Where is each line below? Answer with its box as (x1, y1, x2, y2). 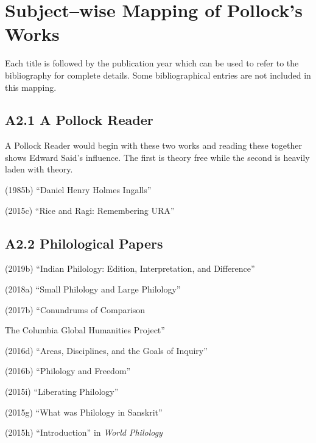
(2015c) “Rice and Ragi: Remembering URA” (5, 204, 175, 216)
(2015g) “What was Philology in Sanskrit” (5, 405, 163, 418)
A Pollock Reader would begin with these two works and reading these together (5, 139, 303, 152)
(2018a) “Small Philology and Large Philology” (5, 283, 181, 296)
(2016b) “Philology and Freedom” (5, 364, 131, 377)
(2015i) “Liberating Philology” (5, 385, 119, 398)
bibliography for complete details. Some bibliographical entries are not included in (5, 68, 311, 81)
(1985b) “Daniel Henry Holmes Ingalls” (5, 183, 152, 196)
